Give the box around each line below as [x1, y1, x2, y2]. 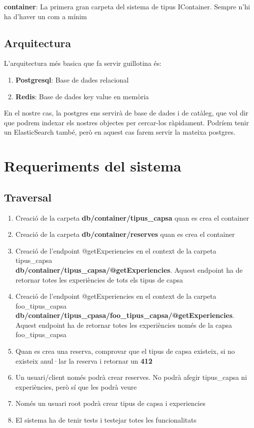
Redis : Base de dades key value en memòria [15, 91, 149, 101]
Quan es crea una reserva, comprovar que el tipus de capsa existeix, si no [15, 346, 235, 356]
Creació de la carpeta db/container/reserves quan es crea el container [15, 229, 235, 239]
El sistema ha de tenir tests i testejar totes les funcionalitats [15, 415, 197, 425]
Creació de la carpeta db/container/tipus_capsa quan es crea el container [15, 212, 249, 223]
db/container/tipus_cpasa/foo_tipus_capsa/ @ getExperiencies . [15, 310, 234, 320]
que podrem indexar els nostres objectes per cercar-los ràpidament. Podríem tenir [4, 117, 249, 127]
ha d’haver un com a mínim [4, 11, 87, 21]
